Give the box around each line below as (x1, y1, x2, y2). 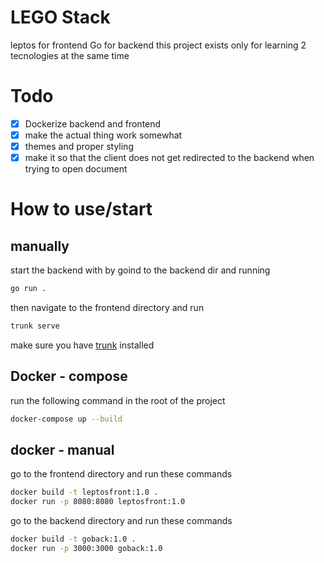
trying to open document (24, 163, 128, 175)
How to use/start (10, 198, 153, 221)
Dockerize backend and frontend (24, 117, 162, 130)
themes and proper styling (24, 141, 134, 152)
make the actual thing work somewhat (24, 129, 183, 141)
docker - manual (10, 441, 115, 458)
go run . (10, 284, 47, 294)
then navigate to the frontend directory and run (10, 302, 205, 313)
